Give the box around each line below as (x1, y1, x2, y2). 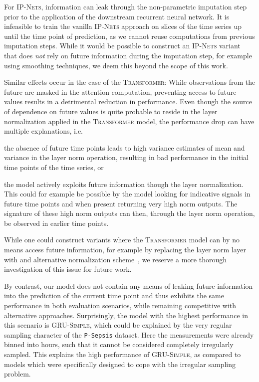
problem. (4, 369, 31, 379)
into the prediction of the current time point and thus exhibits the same (4, 290, 224, 301)
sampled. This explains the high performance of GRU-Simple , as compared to (4, 349, 241, 360)
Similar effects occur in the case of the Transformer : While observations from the (4, 77, 256, 87)
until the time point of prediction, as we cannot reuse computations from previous (4, 30, 255, 41)
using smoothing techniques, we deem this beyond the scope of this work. (4, 60, 228, 70)
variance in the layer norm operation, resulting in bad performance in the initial (4, 152, 249, 163)
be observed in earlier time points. (4, 217, 109, 228)
